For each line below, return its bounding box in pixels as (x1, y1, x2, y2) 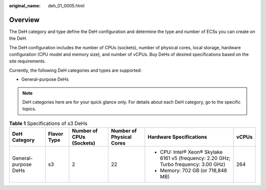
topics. (22, 106, 36, 112)
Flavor (48, 130, 64, 137)
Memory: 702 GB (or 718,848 (160, 167, 228, 174)
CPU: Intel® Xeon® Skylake (160, 149, 223, 156)
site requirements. (9, 58, 46, 64)
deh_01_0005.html (48, 3, 85, 8)
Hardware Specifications (148, 133, 207, 140)
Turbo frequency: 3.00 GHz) (160, 161, 226, 168)
